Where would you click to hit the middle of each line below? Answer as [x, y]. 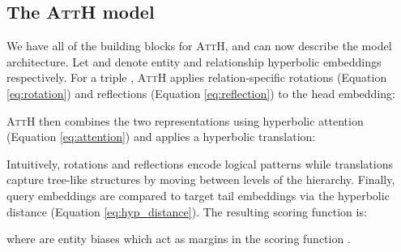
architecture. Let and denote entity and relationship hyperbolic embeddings [194, 61]
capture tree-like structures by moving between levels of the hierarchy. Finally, [201, 179]
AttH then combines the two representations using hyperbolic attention [185, 120]
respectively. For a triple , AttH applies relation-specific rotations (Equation [197, 77]
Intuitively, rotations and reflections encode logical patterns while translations [200, 163]
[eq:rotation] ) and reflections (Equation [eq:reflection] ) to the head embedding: [201, 93]
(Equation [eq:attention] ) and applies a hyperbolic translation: [161, 137]
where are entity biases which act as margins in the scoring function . [179, 239]
